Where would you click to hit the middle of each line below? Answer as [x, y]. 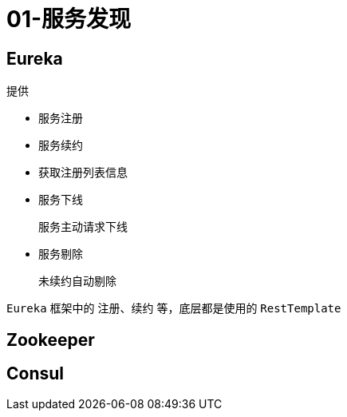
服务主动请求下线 [83, 227]
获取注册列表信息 [83, 173]
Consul [35, 374]
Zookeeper [51, 340]
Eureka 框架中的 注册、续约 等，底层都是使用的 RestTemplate [174, 308]
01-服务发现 [69, 19]
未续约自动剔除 [77, 282]
